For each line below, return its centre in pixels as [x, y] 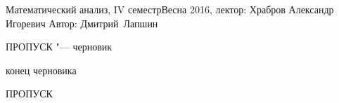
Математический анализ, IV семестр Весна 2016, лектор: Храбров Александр [170, 9]
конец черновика [41, 70]
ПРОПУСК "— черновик [59, 47]
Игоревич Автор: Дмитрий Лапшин [82, 23]
